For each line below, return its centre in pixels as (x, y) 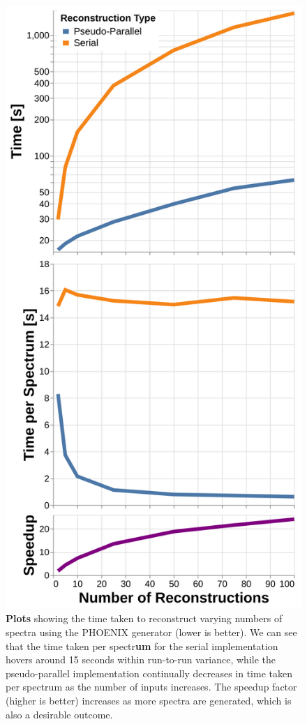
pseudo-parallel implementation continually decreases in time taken (149, 673)
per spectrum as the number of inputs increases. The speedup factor (151, 687)
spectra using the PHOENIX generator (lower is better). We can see (151, 632)
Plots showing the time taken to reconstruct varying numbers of (144, 618)
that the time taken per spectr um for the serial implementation (142, 646)
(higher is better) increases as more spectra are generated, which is (149, 701)
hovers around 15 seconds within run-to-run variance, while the (141, 659)
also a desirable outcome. (59, 714)
